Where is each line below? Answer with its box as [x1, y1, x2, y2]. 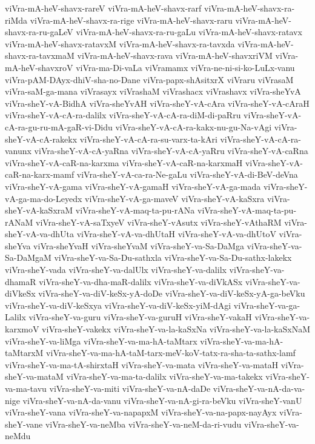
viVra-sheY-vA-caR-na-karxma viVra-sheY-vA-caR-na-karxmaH [5, 156, 243, 169]
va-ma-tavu [5, 382, 47, 394]
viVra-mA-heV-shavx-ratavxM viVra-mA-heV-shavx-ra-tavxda [5, 37, 235, 50]
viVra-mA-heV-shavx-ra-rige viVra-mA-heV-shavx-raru [30, 13, 233, 26]
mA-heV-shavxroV [5, 61, 73, 73]
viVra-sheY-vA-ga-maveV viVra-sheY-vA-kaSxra [85, 192, 265, 204]
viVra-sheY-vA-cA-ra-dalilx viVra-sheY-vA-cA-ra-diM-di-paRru [5, 109, 241, 121]
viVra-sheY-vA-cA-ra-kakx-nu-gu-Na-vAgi [115, 120, 272, 133]
